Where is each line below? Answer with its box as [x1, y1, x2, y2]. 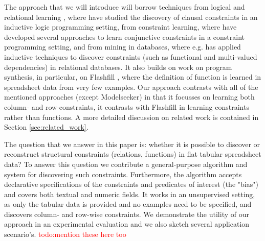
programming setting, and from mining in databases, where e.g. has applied [4, 41, 241, 52]
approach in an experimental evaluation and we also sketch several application [4, 219, 250, 229]
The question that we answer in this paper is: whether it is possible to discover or [4, 138, 260, 149]
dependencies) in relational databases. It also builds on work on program [4, 61, 232, 72]
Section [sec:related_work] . [4, 122, 89, 132]
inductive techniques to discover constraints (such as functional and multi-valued [4, 51, 257, 62]
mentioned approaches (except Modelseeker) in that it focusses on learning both [4, 91, 255, 102]
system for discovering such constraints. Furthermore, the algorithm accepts [4, 168, 242, 179]
